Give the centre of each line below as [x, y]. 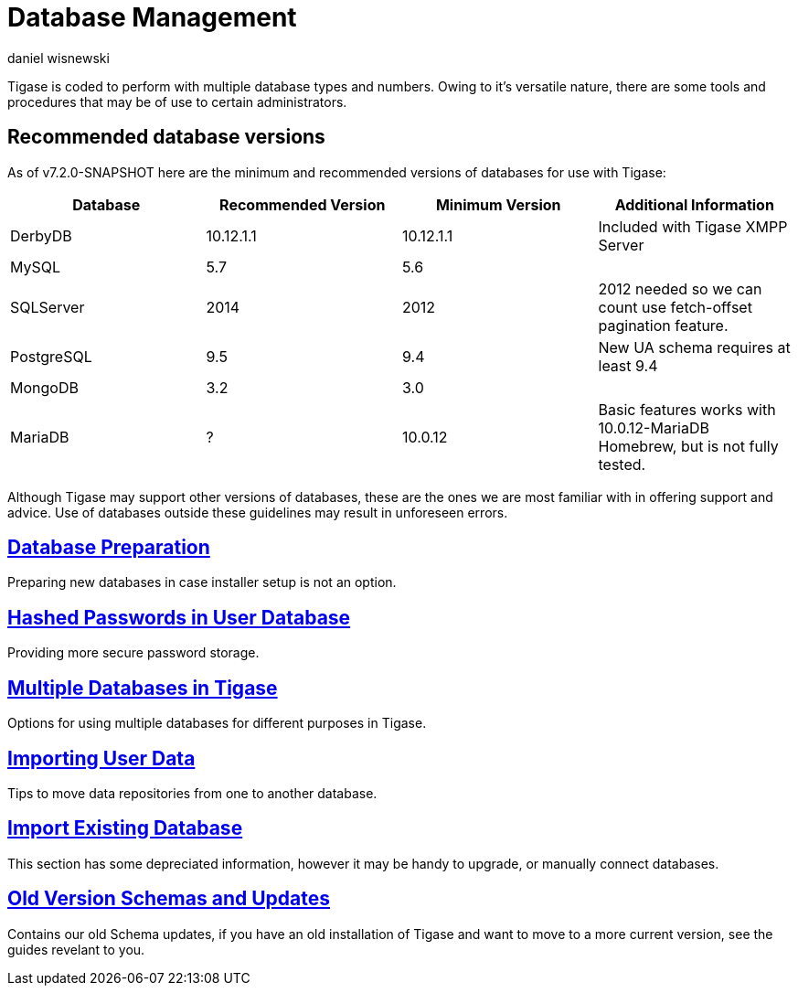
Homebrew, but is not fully [688, 446]
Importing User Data [101, 758]
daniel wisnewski [59, 58]
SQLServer [48, 307]
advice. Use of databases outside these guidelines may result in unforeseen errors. [258, 512]
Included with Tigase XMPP [693, 226]
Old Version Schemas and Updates [169, 899]
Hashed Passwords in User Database [179, 617]
